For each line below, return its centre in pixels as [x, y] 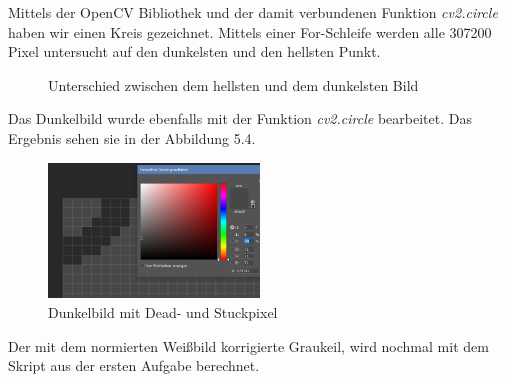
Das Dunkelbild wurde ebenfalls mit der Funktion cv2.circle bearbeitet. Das [240, 118]
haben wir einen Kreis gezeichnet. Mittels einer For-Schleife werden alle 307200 [250, 31]
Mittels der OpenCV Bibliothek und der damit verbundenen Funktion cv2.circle [253, 12]
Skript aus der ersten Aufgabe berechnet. [134, 365]
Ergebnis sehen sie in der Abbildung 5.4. [132, 137]
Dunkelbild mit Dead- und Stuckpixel [163, 312]
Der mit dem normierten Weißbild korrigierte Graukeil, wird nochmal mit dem [248, 345]
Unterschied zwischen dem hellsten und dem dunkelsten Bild [233, 84]
